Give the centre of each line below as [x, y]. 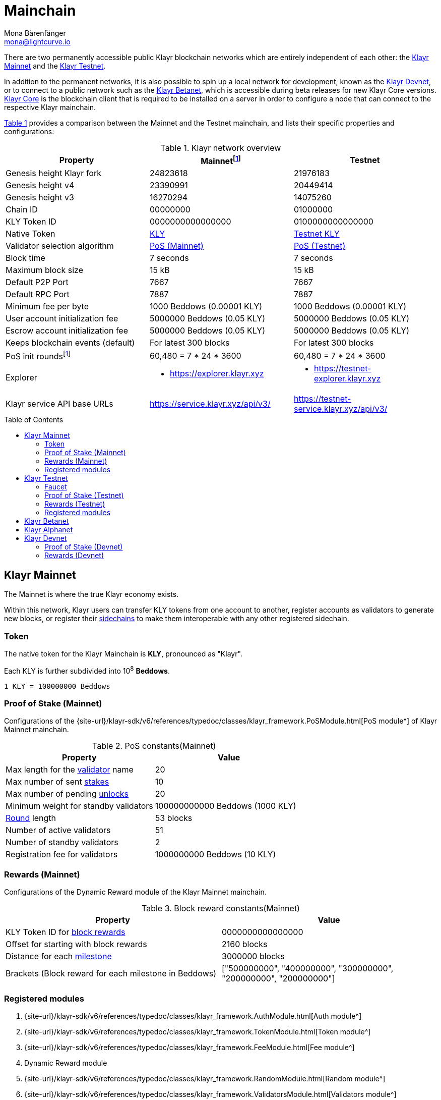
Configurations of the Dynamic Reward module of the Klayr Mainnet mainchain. [135, 892]
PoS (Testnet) [320, 246]
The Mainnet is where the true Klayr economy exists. [91, 594]
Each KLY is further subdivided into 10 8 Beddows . [87, 670]
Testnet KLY [317, 234]
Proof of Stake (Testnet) [84, 496]
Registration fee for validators [62, 855]
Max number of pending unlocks [67, 794]
